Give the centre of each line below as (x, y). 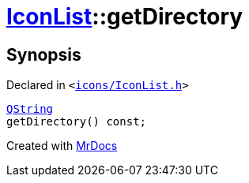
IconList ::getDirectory (125, 17)
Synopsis (44, 54)
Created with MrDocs (62, 146)
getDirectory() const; (77, 122)
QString (30, 109)
